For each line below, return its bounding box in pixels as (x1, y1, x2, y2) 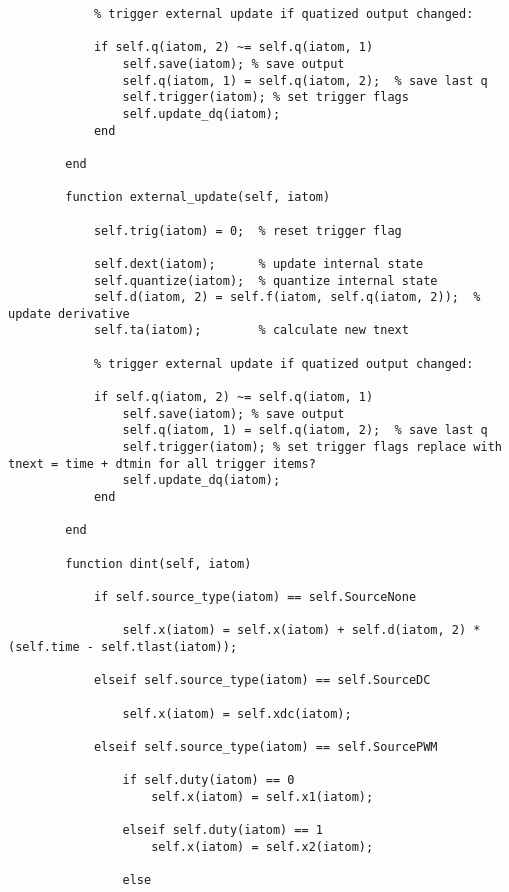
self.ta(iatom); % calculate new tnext (93, 323, 409, 338)
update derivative (8, 306, 130, 321)
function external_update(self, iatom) (65, 190, 331, 205)
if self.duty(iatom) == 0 (122, 773, 295, 788)
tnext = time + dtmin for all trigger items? (8, 456, 316, 471)
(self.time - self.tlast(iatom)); (8, 639, 238, 654)
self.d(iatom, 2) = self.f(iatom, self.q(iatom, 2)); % (93, 290, 481, 305)
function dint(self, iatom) (65, 556, 252, 571)
